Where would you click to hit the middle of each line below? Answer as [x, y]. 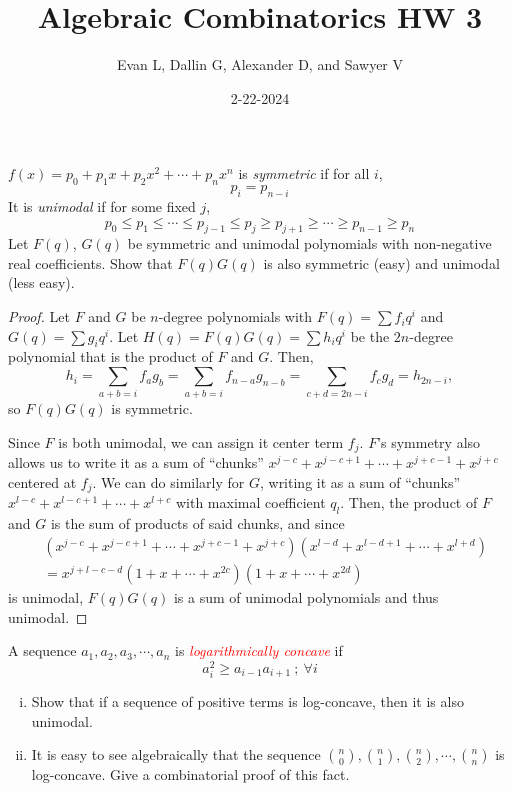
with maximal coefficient [250, 502]
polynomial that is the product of [110, 356]
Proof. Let [39, 316]
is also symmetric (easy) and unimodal [381, 262]
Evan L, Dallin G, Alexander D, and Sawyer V [260, 64]
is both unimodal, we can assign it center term [201, 441]
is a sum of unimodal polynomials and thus [306, 596]
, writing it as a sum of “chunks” [360, 482]
